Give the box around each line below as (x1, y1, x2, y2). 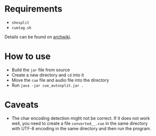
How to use (4, 51, 51, 62)
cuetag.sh (11, 25, 32, 30)
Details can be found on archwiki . (4, 34, 71, 40)
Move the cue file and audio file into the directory (11, 77, 109, 83)
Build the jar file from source (11, 67, 70, 73)
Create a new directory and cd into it (11, 72, 84, 78)
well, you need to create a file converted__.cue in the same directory (11, 120, 148, 126)
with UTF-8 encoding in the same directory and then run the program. (11, 125, 151, 131)
